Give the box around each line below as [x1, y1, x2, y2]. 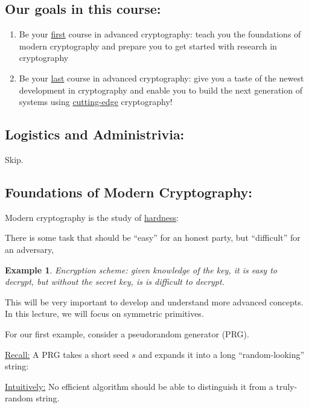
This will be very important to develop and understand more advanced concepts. [5, 295, 304, 308]
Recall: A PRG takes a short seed [5, 348, 129, 360]
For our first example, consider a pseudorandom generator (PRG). [5, 327, 249, 340]
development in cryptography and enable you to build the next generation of [19, 83, 302, 96]
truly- [276, 380, 298, 392]
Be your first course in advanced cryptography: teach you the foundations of [19, 28, 301, 40]
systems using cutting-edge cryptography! [19, 95, 173, 108]
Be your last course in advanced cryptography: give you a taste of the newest [19, 71, 304, 84]
